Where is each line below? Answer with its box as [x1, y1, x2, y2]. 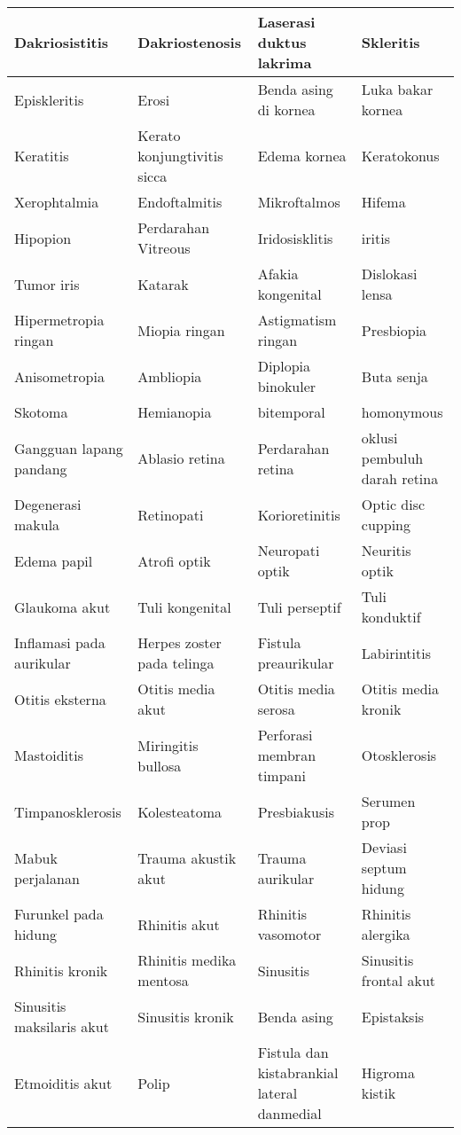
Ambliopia [137, 365, 202, 387]
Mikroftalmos [257, 192, 340, 212]
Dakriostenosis [137, 32, 241, 52]
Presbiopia [361, 319, 427, 340]
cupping [361, 514, 410, 535]
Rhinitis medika [137, 950, 237, 970]
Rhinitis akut [137, 913, 220, 935]
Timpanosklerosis [14, 801, 121, 822]
